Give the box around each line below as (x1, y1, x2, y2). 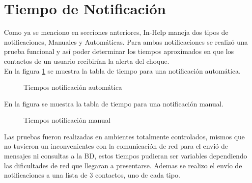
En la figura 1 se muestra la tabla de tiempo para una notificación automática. (4, 65, 241, 76)
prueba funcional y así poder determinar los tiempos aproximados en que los (4, 46, 234, 56)
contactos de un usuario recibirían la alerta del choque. (4, 55, 169, 66)
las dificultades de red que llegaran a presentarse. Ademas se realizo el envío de (4, 160, 242, 170)
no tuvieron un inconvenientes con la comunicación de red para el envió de (4, 141, 228, 151)
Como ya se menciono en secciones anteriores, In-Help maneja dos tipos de (4, 27, 228, 37)
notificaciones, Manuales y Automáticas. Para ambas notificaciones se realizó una (4, 36, 248, 47)
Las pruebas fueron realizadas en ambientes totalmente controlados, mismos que (4, 131, 245, 141)
